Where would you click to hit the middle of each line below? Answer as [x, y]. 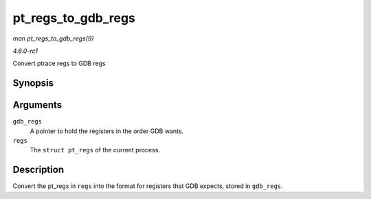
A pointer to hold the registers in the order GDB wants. [107, 131]
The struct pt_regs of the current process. [95, 150]
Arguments [37, 105]
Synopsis [33, 83]
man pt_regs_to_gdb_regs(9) [53, 38]
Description [38, 170]
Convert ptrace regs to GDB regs [59, 63]
